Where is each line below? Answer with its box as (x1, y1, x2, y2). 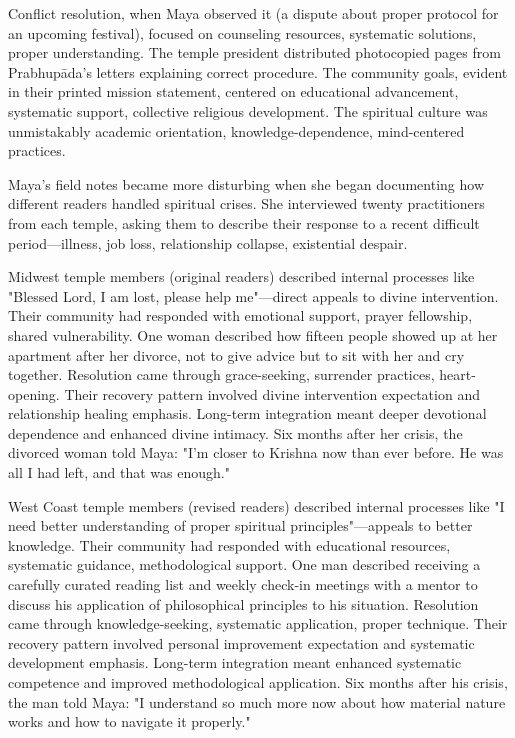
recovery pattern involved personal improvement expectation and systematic (8, 632, 475, 653)
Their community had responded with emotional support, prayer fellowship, (8, 305, 473, 326)
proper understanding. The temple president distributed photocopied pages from (8, 42, 501, 63)
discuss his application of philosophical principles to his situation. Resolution (8, 593, 479, 614)
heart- (439, 364, 476, 385)
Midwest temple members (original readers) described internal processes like (8, 266, 475, 287)
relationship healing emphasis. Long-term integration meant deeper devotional (8, 403, 487, 424)
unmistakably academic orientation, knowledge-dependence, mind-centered (8, 120, 465, 141)
